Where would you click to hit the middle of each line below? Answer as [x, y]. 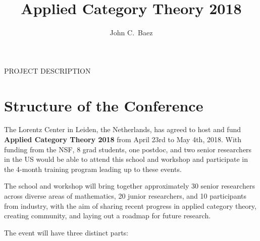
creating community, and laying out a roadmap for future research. [108, 216]
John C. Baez [131, 33]
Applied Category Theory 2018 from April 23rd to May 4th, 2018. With [123, 139]
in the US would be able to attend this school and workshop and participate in [126, 159]
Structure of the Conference [104, 105]
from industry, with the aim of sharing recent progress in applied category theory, [130, 205]
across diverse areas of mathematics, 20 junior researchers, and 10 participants [125, 196]
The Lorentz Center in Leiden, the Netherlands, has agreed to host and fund [122, 129]
